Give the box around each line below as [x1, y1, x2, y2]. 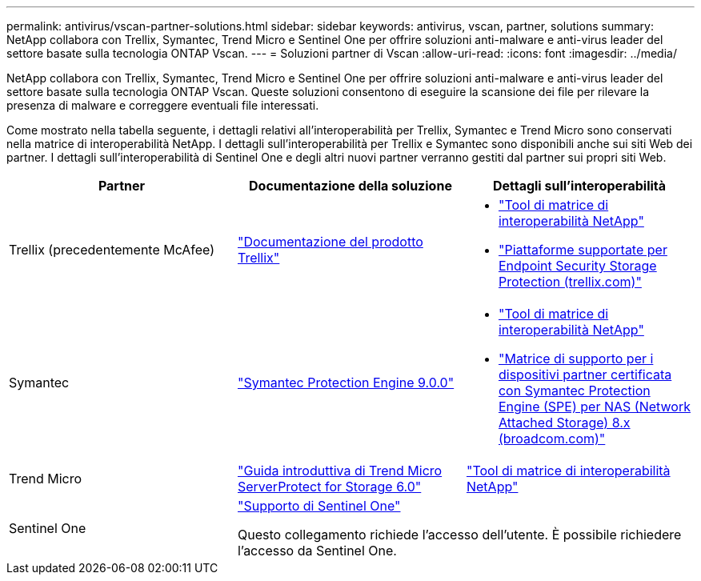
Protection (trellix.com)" [498, 274, 642, 290]
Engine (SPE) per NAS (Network [498, 399, 691, 415]
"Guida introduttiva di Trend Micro [237, 463, 443, 479]
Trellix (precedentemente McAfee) [9, 242, 215, 258]
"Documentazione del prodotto [237, 234, 423, 250]
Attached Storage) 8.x [498, 415, 631, 431]
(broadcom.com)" [498, 431, 606, 447]
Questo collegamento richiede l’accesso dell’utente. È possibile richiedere [237, 527, 682, 543]
